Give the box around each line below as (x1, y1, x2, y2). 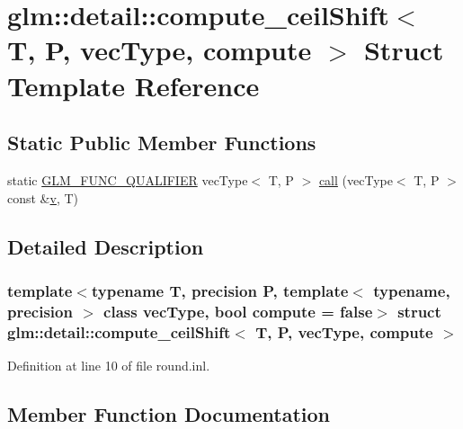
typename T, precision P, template (91, 279, 349, 301)
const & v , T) (7, 188, 79, 207)
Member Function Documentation (7, 399, 331, 427)
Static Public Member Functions (7, 129, 316, 156)
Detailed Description (7, 232, 204, 260)
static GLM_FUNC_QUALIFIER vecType (7, 170, 248, 189)
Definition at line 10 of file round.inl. (7, 355, 210, 374)
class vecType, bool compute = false (103, 299, 373, 322)
